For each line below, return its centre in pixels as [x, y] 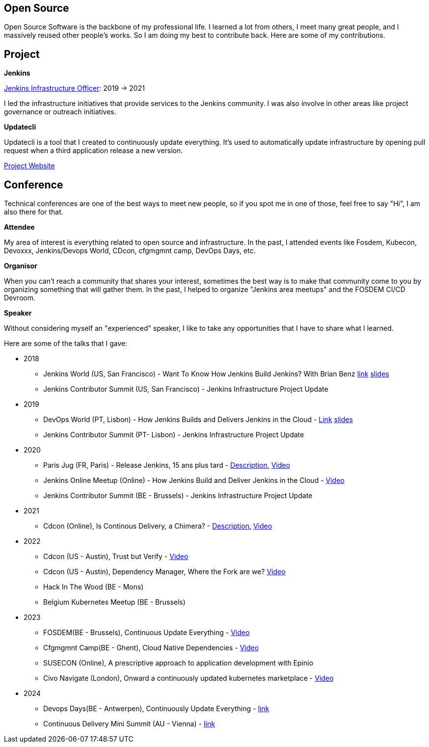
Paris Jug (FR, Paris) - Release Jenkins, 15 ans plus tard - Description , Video [167, 465]
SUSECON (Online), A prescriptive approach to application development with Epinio [178, 663]
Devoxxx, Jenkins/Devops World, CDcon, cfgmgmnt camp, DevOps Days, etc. [130, 251]
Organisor [21, 266]
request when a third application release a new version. [94, 151]
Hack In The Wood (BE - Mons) [94, 587]
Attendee [19, 227]
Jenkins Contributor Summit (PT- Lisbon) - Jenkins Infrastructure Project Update [174, 435]
